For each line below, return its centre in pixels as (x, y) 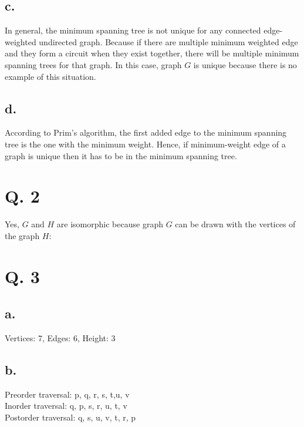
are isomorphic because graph (110, 224)
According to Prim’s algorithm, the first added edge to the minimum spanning (146, 132)
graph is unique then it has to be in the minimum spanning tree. (121, 155)
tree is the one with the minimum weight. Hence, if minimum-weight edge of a (145, 144)
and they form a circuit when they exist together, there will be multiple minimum (152, 53)
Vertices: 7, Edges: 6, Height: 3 (60, 338)
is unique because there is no (245, 64)
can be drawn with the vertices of (235, 224)
